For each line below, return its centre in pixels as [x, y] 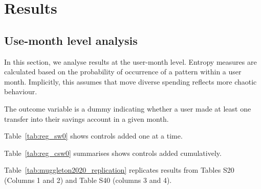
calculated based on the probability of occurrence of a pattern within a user [123, 72]
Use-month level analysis [71, 40]
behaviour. [21, 91]
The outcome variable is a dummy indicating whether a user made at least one [128, 108]
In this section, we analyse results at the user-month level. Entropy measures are [130, 61]
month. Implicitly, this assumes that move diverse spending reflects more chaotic [130, 81]
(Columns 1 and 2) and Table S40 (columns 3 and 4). [88, 180]
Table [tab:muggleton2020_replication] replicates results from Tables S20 [119, 170]
